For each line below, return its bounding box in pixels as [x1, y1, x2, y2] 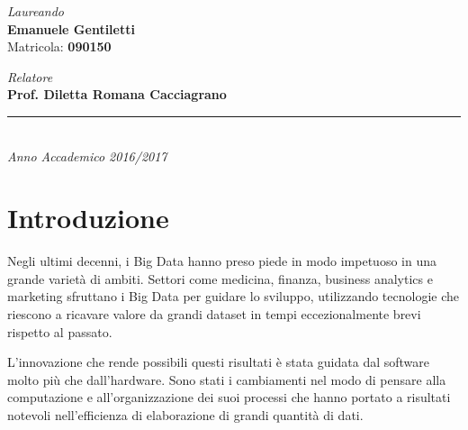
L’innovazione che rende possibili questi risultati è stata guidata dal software [7, 352, 429, 371]
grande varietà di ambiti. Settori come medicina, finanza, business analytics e [7, 269, 433, 288]
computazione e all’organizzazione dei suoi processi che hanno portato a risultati [7, 388, 451, 407]
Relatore [7, 67, 53, 86]
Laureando [7, 2, 64, 20]
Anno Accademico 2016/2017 [7, 146, 167, 165]
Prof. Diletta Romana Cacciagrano [7, 85, 227, 104]
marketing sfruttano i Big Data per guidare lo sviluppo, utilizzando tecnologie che [7, 287, 460, 306]
